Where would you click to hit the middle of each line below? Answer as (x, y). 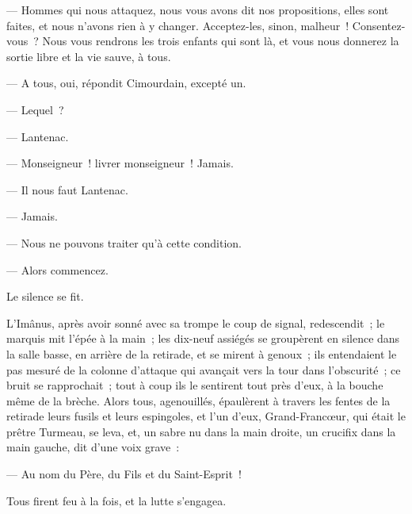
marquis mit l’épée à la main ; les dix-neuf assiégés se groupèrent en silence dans (203, 338)
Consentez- (379, 25)
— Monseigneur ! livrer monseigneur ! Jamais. (120, 163)
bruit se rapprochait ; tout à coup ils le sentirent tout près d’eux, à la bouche (195, 385)
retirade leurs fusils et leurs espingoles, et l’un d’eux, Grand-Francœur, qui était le (206, 416)
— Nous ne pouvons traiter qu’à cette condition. (124, 242)
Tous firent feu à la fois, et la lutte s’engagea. (116, 500)
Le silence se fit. (45, 296)
